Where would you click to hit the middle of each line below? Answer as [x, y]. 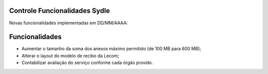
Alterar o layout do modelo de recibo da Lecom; [70, 56]
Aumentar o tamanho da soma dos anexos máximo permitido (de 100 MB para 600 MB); [111, 49]
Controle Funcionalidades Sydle [60, 11]
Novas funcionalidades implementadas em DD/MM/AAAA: [68, 23]
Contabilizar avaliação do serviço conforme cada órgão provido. [87, 63]
